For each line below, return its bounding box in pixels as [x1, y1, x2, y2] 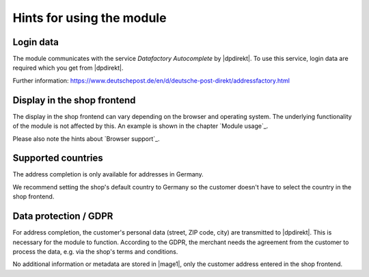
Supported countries [12, 153, 104, 164]
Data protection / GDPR [12, 211, 113, 222]
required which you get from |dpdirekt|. [12, 64, 124, 72]
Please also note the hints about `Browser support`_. [12, 134, 160, 143]
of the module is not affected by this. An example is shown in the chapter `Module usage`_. [12, 122, 269, 130]
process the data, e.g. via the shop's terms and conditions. [12, 247, 178, 256]
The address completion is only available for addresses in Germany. [12, 170, 204, 179]
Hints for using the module [12, 10, 167, 25]
